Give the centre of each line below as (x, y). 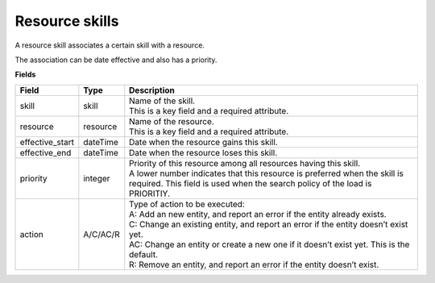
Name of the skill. (162, 101)
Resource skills (67, 21)
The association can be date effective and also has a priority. (116, 60)
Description (152, 90)
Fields (25, 75)
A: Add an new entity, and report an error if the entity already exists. (258, 214)
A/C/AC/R (101, 234)
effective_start (47, 142)
